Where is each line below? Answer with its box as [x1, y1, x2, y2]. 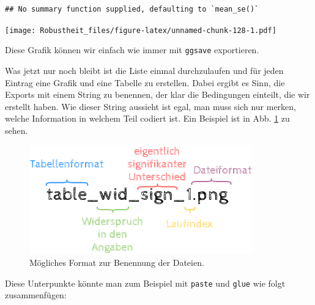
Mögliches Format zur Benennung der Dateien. [29, 256, 204, 269]
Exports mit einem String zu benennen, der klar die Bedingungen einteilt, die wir [5, 88, 310, 101]
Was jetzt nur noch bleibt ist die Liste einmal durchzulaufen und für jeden [5, 64, 284, 76]
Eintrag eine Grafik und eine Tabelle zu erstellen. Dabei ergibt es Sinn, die [5, 76, 285, 89]
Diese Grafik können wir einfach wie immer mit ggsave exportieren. [5, 43, 259, 56]
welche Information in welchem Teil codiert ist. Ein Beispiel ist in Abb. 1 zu [5, 112, 290, 125]
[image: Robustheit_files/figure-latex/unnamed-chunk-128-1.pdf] [5, 26, 276, 35]
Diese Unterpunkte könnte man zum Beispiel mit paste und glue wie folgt [5, 276, 286, 289]
